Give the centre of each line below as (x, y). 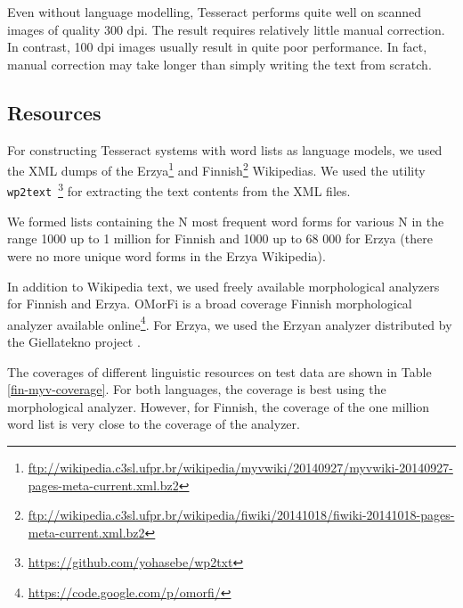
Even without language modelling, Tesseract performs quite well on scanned (214, 12)
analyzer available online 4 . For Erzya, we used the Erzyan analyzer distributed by (230, 323)
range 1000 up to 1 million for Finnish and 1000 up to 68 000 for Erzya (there (220, 238)
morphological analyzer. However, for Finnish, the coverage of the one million (219, 406)
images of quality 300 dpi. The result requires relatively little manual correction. (226, 29)
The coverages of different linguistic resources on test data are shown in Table (219, 371)
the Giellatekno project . (74, 342)
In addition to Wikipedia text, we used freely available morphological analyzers (223, 286)
